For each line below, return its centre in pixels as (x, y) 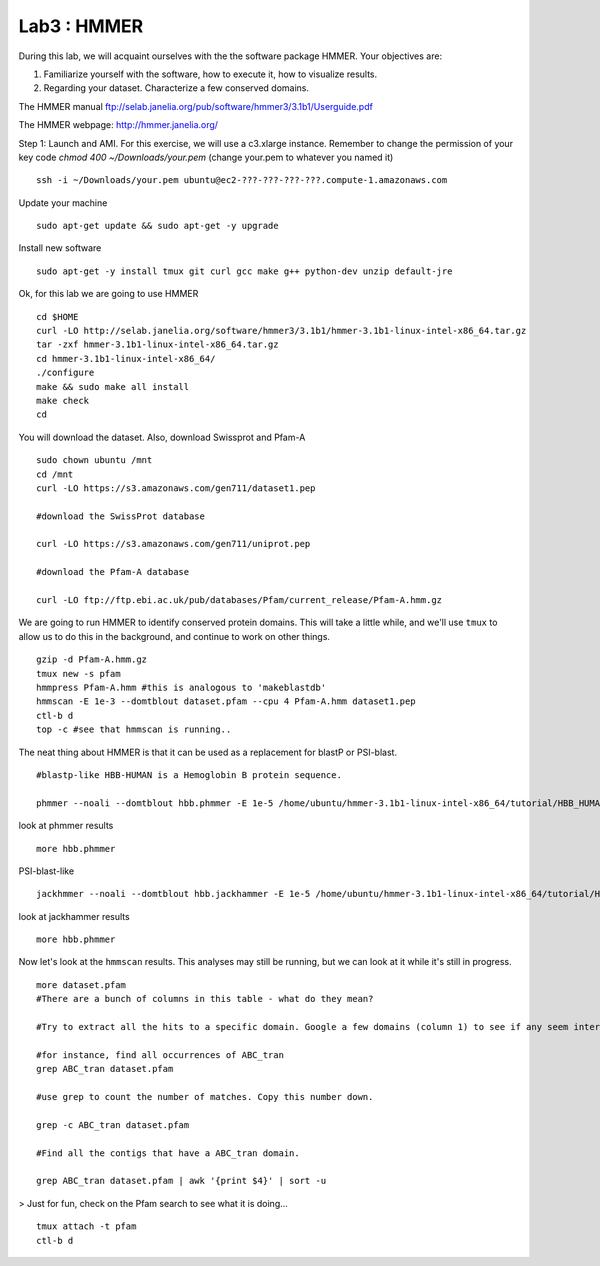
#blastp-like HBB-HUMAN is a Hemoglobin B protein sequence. (189, 774)
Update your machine (63, 202)
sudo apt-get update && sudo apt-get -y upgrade (157, 226)
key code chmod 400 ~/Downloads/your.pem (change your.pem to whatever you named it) (206, 157)
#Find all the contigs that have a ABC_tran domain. (168, 1153)
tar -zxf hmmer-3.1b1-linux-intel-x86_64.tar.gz (157, 344)
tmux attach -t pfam (86, 1226)
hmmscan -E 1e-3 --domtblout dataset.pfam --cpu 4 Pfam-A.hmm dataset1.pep (226, 701)
